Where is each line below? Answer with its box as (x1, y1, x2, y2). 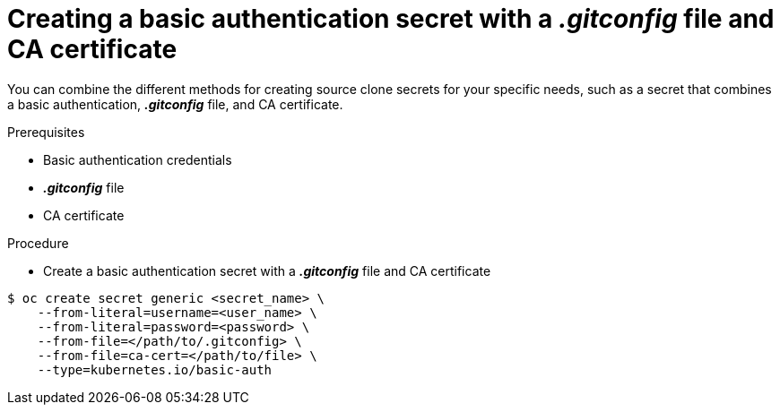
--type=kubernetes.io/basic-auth (37, 362, 273, 377)
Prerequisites (7, 124, 85, 140)
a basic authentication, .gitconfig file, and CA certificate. (7, 96, 343, 112)
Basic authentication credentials (43, 151, 232, 167)
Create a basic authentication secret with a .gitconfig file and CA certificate (43, 262, 491, 279)
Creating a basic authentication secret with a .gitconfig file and (7, 4, 775, 34)
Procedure (7, 235, 69, 251)
